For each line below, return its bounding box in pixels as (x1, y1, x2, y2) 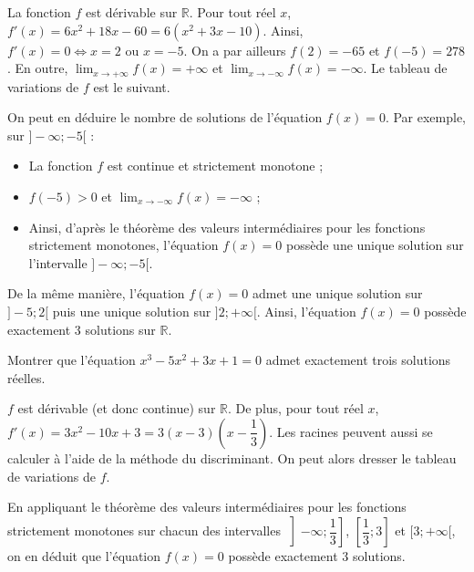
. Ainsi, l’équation (256, 301, 356, 320)
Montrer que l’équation (7, 350, 136, 369)
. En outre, (7, 58, 68, 78)
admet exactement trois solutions (265, 350, 451, 369)
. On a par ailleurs (183, 40, 286, 59)
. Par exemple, (385, 108, 466, 127)
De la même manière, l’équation (7, 284, 185, 303)
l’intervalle (28, 253, 88, 272)
